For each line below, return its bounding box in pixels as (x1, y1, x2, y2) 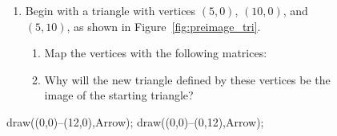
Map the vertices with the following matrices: (44, 45, 267, 61)
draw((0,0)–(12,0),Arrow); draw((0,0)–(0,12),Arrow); (6, 113, 264, 130)
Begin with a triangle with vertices (25, 2, 196, 18)
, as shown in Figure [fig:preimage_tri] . (66, 17, 261, 34)
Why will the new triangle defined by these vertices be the (44, 71, 331, 87)
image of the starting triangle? (44, 87, 194, 103)
